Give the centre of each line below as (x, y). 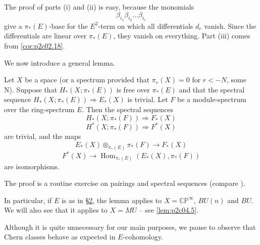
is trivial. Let (148, 99)
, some (236, 80)
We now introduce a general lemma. (60, 62)
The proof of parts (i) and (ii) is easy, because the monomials (99, 7)
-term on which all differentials (146, 26)
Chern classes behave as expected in (60, 237)
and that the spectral (212, 89)
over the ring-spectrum (39, 109)
